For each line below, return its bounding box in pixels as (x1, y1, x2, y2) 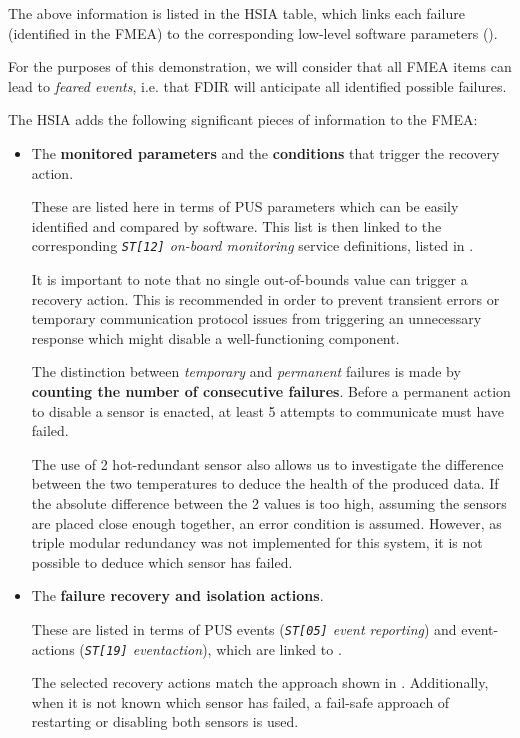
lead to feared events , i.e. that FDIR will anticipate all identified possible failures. (8, 75, 507, 96)
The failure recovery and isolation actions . (31, 585, 324, 606)
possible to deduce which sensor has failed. (31, 551, 293, 572)
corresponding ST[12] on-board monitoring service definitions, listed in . (31, 235, 474, 256)
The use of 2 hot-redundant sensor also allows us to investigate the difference (31, 453, 504, 474)
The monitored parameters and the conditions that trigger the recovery (31, 142, 500, 163)
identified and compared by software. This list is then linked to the (31, 215, 442, 236)
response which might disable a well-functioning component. (31, 327, 400, 348)
